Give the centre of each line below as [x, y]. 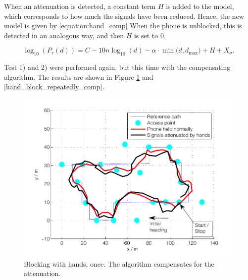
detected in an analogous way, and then [64, 35]
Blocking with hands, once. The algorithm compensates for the [119, 263]
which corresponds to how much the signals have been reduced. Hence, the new [124, 16]
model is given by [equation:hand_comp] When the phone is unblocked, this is [123, 26]
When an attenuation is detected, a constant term [80, 6]
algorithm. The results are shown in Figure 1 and [79, 77]
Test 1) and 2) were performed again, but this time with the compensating [117, 67]
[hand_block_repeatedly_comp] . [54, 86]
